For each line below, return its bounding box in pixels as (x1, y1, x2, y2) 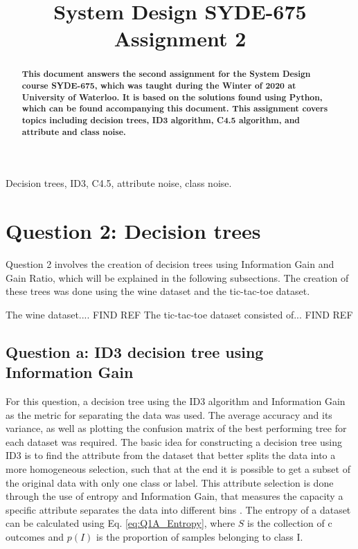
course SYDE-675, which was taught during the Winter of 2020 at (21, 80, 296, 92)
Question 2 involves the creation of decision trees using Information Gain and (6, 257, 334, 271)
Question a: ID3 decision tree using (6, 341, 264, 362)
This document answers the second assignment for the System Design (21, 68, 311, 80)
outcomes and (6, 529, 64, 543)
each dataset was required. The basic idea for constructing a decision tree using (6, 434, 342, 449)
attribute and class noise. (21, 125, 126, 138)
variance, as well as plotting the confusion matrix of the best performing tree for (6, 421, 347, 435)
